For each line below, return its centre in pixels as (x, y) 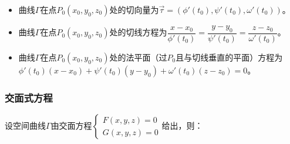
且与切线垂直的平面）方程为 (229, 57)
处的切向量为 (134, 9)
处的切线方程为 (138, 32)
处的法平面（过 (138, 57)
